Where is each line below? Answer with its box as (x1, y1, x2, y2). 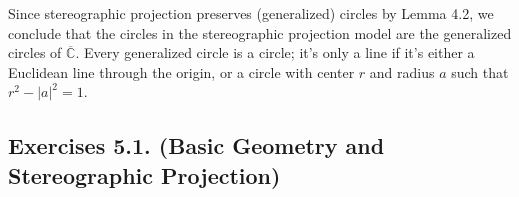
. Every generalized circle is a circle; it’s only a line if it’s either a (75, 42, 475, 63)
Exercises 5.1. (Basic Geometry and (8, 130, 385, 161)
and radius (369, 61, 435, 82)
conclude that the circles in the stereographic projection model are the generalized (8, 22, 512, 43)
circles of (8, 42, 62, 63)
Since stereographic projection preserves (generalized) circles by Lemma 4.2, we (8, 3, 494, 23)
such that (451, 61, 509, 82)
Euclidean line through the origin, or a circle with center (8, 61, 355, 82)
